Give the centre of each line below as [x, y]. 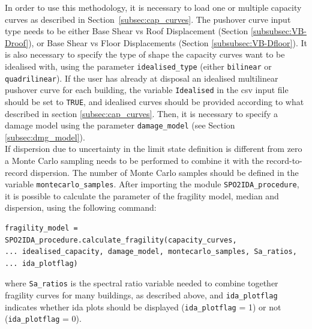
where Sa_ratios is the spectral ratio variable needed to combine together [142, 283]
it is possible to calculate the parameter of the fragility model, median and [142, 195]
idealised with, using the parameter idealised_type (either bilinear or [138, 66]
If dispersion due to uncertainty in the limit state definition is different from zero [154, 149]
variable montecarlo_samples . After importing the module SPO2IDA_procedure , [152, 184]
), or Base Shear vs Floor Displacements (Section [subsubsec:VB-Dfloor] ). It [168, 42]
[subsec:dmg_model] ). [45, 137]
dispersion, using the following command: [81, 207]
